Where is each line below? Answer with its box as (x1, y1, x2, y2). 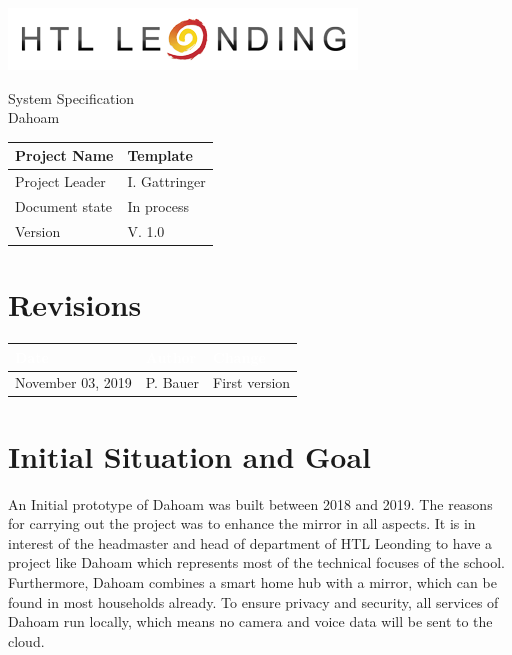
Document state (15, 195, 113, 216)
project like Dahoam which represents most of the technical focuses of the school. (8, 552, 505, 573)
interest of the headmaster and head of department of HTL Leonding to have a (8, 532, 493, 553)
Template (127, 145, 193, 166)
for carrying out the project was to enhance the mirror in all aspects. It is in (8, 513, 476, 534)
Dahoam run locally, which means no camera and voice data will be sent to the (8, 611, 493, 632)
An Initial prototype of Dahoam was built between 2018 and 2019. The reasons (8, 493, 493, 514)
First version (213, 372, 291, 393)
